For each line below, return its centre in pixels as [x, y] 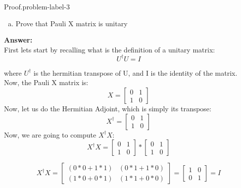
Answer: [18, 40]
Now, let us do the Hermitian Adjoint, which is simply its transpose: [108, 109]
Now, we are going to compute [50, 134]
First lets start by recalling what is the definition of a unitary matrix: [110, 49]
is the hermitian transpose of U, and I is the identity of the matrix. [135, 72]
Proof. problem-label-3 [37, 6]
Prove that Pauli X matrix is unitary [72, 23]
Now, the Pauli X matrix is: [46, 82]
